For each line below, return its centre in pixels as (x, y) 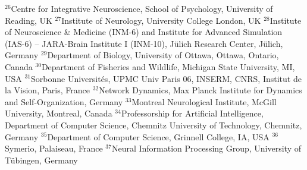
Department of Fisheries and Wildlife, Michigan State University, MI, (168, 66)
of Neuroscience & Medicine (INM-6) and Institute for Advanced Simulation (144, 32)
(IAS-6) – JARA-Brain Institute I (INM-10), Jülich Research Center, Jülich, (144, 43)
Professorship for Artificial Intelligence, (192, 113)
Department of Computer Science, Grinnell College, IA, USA (158, 136)
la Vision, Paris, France (47, 90)
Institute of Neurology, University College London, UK (161, 20)
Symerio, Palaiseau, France (54, 148)
